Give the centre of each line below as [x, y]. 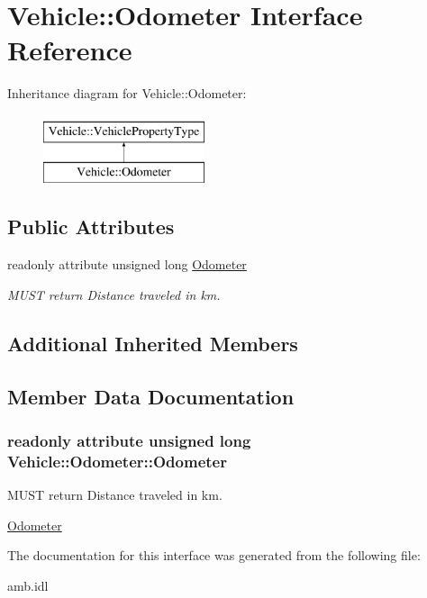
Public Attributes [91, 227]
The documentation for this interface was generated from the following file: [214, 555]
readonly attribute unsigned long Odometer [127, 264]
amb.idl [28, 585]
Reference [70, 50]
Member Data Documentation [151, 396]
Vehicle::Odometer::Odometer [117, 461]
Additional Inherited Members [153, 343]
